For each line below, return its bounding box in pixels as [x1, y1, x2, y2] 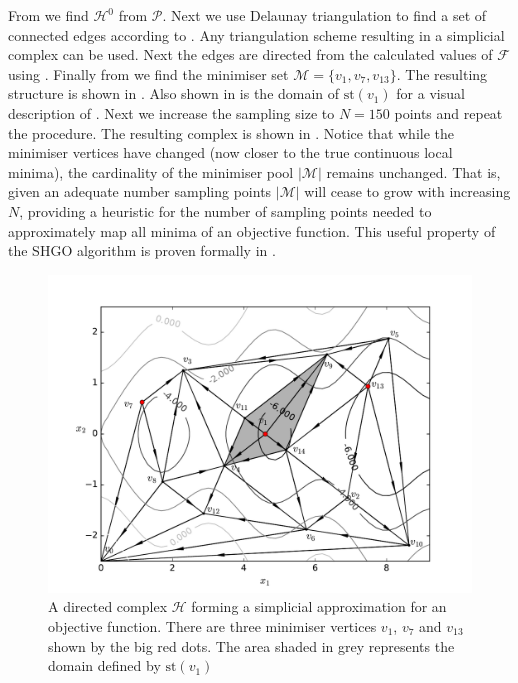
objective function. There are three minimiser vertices [48, 615, 377, 636]
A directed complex [48, 596, 168, 617]
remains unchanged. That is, [326, 161, 501, 182]
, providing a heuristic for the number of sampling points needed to [19, 200, 432, 221]
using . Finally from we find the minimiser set [8, 63, 289, 84]
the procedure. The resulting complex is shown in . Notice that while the [8, 122, 454, 143]
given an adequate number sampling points [8, 181, 272, 202]
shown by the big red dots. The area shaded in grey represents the [48, 635, 455, 656]
